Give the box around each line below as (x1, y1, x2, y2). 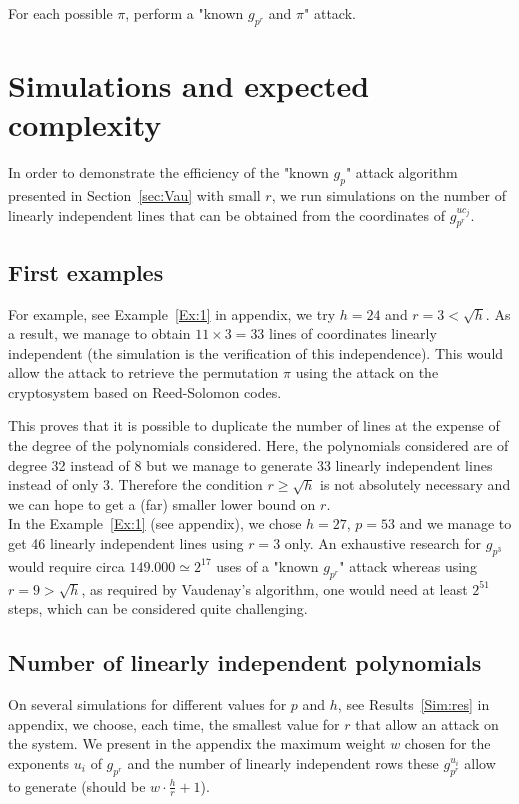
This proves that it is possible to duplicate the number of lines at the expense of (8, 415, 500, 436)
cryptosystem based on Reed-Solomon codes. (8, 381, 282, 402)
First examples (8, 256, 164, 287)
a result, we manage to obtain (8, 323, 191, 344)
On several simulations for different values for (8, 694, 287, 715)
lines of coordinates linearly (269, 323, 437, 344)
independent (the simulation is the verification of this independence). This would (8, 342, 504, 363)
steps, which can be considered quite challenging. (8, 598, 308, 619)
